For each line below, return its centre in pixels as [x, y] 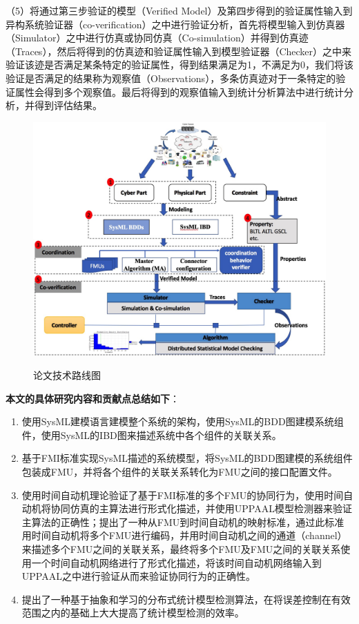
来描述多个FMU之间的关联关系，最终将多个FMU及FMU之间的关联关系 [181, 548]
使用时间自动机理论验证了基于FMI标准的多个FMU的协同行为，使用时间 [183, 495]
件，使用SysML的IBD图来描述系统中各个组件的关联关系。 [152, 435]
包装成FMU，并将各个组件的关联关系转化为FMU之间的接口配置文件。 [179, 472]
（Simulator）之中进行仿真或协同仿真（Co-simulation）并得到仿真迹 [157, 38]
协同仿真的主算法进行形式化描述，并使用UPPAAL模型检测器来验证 [201, 508]
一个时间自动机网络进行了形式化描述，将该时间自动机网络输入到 [176, 562]
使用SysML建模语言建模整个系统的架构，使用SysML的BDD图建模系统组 [183, 421]
